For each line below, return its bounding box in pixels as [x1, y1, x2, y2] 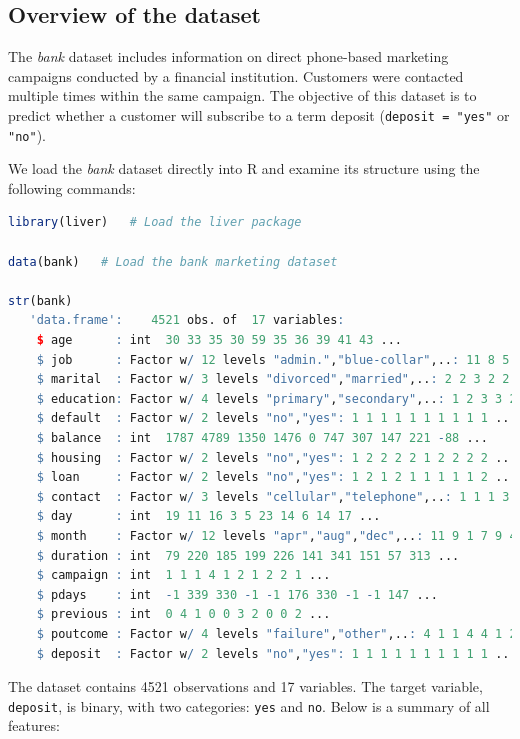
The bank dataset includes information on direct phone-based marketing [8, 46, 449, 67]
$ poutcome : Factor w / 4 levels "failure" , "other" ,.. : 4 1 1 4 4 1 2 [36, 626, 517, 641]
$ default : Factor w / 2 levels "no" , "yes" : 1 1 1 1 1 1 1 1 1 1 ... [36, 411, 517, 426]
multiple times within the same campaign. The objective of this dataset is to [8, 85, 477, 106]
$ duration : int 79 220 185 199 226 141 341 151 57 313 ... [36, 548, 460, 563]
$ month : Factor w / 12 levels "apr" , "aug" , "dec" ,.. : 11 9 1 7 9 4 [36, 528, 517, 543]
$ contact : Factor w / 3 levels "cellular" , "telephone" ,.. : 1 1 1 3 [36, 489, 510, 504]
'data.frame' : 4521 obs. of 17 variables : [29, 313, 345, 328]
